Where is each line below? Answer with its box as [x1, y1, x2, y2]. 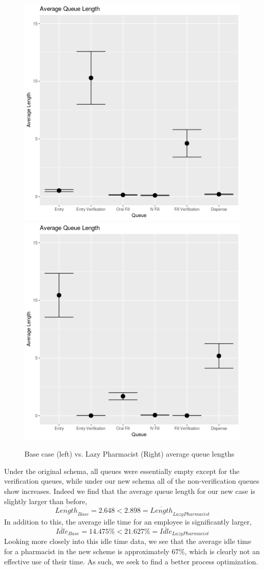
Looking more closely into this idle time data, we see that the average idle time [4, 536, 251, 547]
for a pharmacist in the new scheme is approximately [4, 546, 170, 557]
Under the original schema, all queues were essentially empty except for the [4, 465, 240, 476]
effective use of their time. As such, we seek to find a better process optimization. [4, 556, 258, 566]
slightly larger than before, [4, 495, 87, 506]
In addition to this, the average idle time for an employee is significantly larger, [4, 516, 252, 527]
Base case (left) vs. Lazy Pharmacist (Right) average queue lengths [24, 448, 234, 459]
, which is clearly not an [184, 546, 260, 557]
